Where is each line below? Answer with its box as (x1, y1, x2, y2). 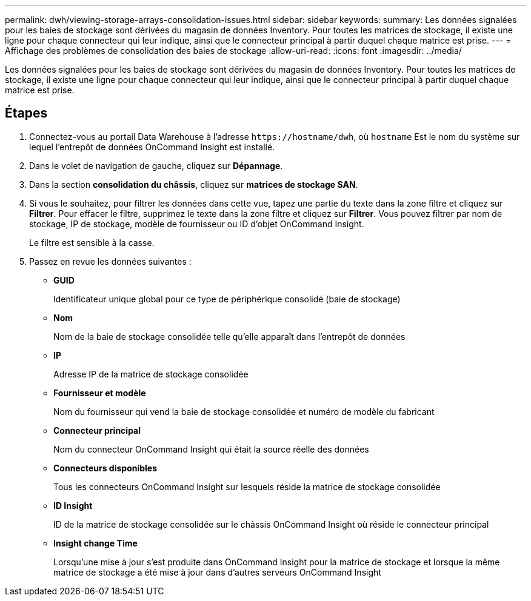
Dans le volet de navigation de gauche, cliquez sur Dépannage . (29, 160, 283, 171)
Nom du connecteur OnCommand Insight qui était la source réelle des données (53, 443, 369, 454)
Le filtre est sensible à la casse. (29, 237, 155, 248)
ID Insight (53, 500, 93, 511)
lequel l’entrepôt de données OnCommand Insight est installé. (29, 141, 275, 152)
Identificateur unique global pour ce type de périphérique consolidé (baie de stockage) (53, 293, 401, 304)
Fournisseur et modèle (53, 387, 146, 398)
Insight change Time (53, 537, 138, 548)
